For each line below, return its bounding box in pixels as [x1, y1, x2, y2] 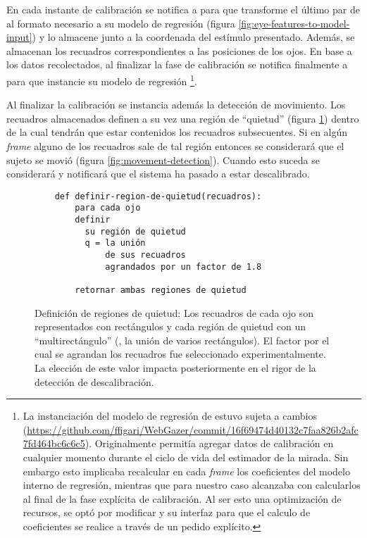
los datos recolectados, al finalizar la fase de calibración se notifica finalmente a [6, 57, 348, 72]
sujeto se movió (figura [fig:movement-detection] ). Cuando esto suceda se [6, 152, 320, 167]
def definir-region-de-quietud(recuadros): [54, 191, 262, 201]
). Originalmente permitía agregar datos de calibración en [85, 436, 334, 451]
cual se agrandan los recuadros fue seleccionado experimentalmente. [35, 346, 326, 361]
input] [6, 30, 32, 44]
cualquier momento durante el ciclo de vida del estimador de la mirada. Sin [23, 450, 349, 465]
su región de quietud [85, 226, 186, 237]
